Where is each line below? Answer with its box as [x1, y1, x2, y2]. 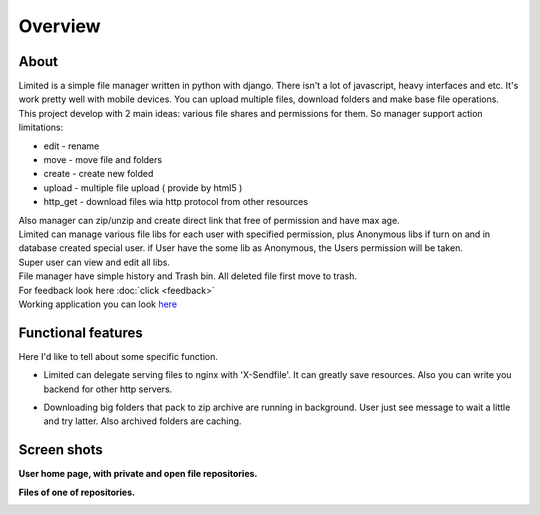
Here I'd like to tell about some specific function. [18, 350, 219, 362]
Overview [18, 15, 101, 37]
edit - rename [43, 140, 100, 152]
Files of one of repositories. [18, 486, 135, 498]
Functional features [18, 324, 144, 341]
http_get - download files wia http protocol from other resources [43, 196, 309, 208]
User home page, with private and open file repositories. [18, 468, 258, 480]
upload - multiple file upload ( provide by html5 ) [43, 181, 243, 194]
